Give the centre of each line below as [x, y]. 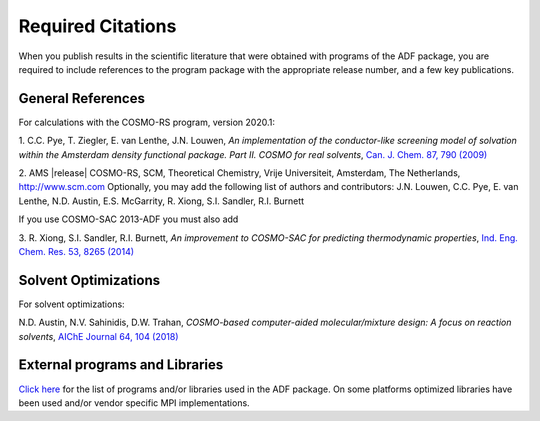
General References [81, 98]
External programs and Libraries [121, 365]
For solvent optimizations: [71, 304]
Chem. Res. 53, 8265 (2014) [76, 251]
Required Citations [97, 26]
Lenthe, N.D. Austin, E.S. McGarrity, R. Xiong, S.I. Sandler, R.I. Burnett [161, 201]
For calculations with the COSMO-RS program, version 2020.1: [146, 122]
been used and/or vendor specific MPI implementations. [134, 402]
